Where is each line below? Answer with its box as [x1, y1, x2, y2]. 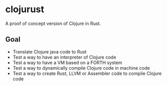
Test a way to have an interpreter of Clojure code [12, 54, 116, 60]
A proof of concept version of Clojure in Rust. [5, 20, 101, 26]
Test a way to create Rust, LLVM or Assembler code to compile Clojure [12, 70, 162, 76]
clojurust [5, 4, 45, 15]
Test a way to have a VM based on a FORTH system [12, 60, 122, 66]
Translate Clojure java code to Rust [12, 48, 87, 54]
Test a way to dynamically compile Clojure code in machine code [12, 65, 150, 71]
